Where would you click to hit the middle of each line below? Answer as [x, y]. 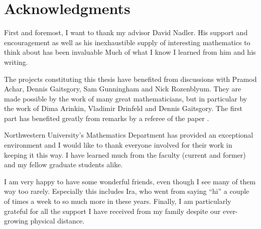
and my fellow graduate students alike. [63, 164]
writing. [16, 62]
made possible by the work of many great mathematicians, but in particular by [126, 98]
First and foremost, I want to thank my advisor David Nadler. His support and [126, 32]
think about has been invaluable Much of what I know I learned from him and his [130, 52]
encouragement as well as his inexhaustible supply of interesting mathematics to [127, 42]
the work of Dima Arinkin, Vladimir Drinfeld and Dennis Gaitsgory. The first [123, 108]
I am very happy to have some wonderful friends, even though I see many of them [130, 181]
